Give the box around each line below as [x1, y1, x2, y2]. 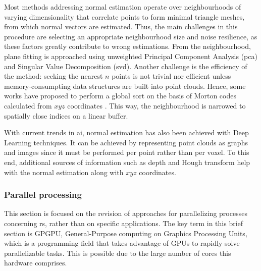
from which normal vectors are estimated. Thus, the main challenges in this [4, 21, 238, 32]
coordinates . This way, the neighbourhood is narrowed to [67, 100, 246, 111]
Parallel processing [4, 188, 82, 201]
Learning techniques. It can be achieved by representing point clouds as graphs [4, 137, 248, 147]
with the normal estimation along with [4, 167, 124, 177]
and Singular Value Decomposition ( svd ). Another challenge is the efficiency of [4, 61, 247, 71]
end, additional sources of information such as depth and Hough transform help [4, 156, 250, 167]
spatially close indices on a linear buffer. [4, 110, 128, 121]
